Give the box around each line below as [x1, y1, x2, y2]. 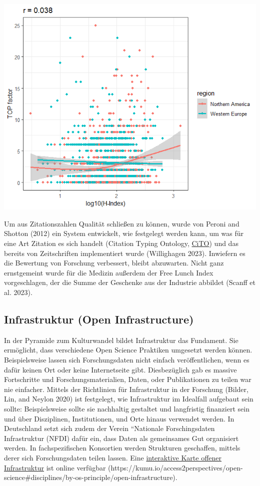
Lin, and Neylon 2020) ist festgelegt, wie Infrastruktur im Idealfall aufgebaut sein [4, 393, 253, 404]
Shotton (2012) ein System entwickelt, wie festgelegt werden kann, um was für [4, 228, 243, 238]
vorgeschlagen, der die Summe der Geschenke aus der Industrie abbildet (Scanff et [4, 277, 256, 287]
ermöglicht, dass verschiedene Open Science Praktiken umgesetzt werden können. [4, 344, 252, 355]
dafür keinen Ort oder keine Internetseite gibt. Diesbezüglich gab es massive [4, 364, 237, 374]
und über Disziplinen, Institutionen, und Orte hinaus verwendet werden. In [4, 413, 234, 423]
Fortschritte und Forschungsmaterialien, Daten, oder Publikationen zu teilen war [4, 374, 251, 384]
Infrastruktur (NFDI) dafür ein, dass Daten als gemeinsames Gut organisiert [4, 432, 239, 443]
